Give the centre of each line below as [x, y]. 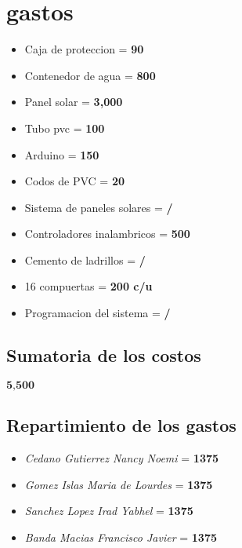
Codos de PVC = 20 [74, 181]
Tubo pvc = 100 [65, 128]
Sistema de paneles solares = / [99, 207]
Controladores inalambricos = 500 [107, 234]
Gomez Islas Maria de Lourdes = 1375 [119, 484]
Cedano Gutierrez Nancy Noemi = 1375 [122, 458]
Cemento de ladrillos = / [85, 259]
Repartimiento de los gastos [121, 425]
